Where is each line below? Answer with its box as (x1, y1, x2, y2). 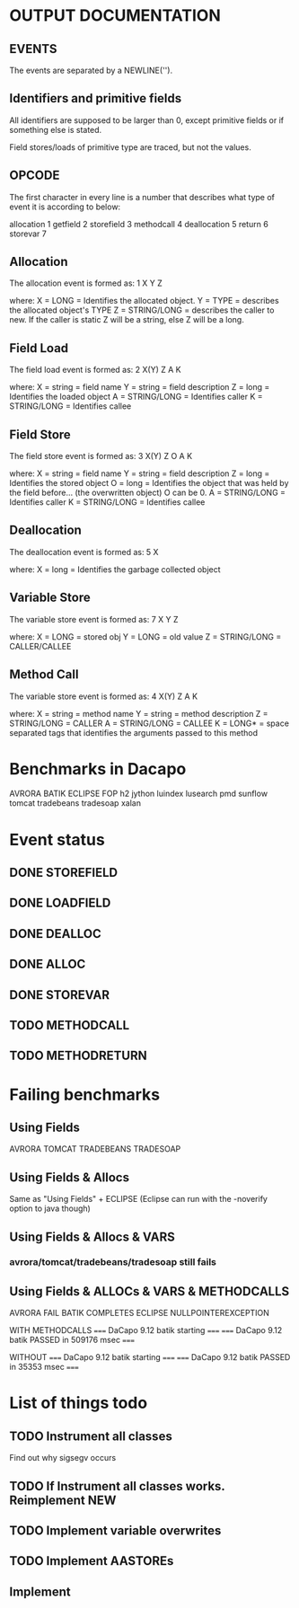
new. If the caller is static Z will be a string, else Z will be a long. (9, 314, 244, 325)
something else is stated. (9, 124, 102, 135)
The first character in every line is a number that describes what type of (9, 191, 276, 202)
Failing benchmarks (9, 1084, 160, 1105)
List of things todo (9, 1393, 148, 1413)
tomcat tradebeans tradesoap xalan (9, 798, 142, 808)
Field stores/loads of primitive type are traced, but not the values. (9, 141, 251, 153)
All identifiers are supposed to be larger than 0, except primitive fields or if (9, 114, 285, 126)
